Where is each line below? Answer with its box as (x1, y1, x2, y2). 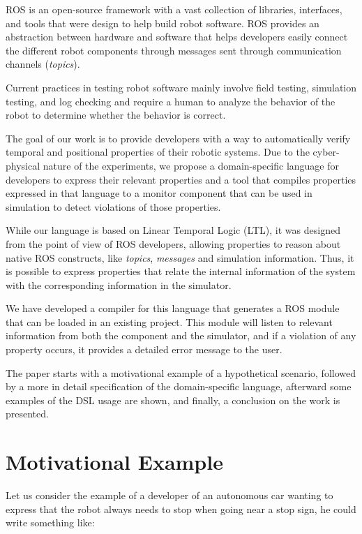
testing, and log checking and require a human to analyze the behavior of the (6, 94, 335, 108)
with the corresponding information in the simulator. (6, 277, 232, 292)
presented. (6, 406, 49, 421)
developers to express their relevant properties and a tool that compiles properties (6, 172, 356, 186)
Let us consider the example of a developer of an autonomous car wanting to (6, 488, 333, 503)
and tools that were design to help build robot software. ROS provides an (6, 15, 319, 30)
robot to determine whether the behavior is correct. (6, 107, 226, 122)
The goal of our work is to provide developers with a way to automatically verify (6, 131, 351, 145)
